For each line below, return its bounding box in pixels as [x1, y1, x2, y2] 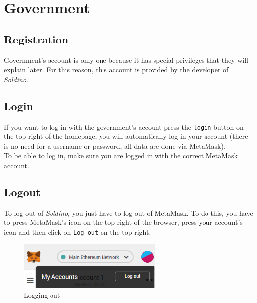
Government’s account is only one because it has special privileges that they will [4, 54, 248, 65]
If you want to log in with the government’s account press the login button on [4, 121, 244, 131]
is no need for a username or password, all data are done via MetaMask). [4, 140, 226, 151]
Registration [4, 31, 69, 46]
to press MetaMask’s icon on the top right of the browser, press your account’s [4, 217, 243, 227]
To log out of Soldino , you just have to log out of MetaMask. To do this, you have [4, 207, 253, 217]
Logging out [24, 290, 60, 300]
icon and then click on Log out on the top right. [4, 226, 151, 237]
